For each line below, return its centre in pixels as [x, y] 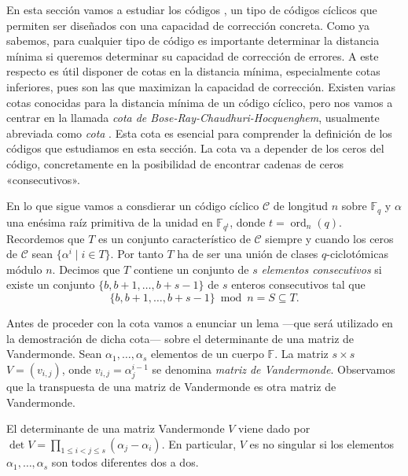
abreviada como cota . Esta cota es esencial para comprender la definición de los [199, 133]
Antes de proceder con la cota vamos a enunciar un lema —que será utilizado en [200, 322]
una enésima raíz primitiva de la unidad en [110, 221]
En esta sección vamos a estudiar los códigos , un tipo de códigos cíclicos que [192, 9]
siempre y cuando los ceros [329, 238]
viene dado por [274, 428]
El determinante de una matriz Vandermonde [116, 428]
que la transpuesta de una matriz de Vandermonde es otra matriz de [171, 386]
